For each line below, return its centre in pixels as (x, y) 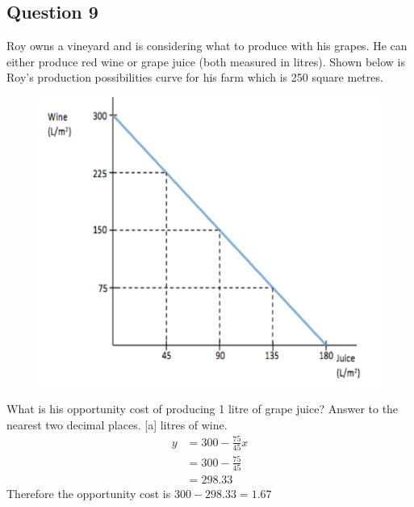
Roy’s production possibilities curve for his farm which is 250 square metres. (195, 77)
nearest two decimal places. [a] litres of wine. (117, 424)
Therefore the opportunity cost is (89, 494)
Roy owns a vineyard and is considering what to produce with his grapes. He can (207, 46)
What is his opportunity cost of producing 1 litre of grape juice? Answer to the (203, 409)
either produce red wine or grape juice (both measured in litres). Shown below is (206, 61)
